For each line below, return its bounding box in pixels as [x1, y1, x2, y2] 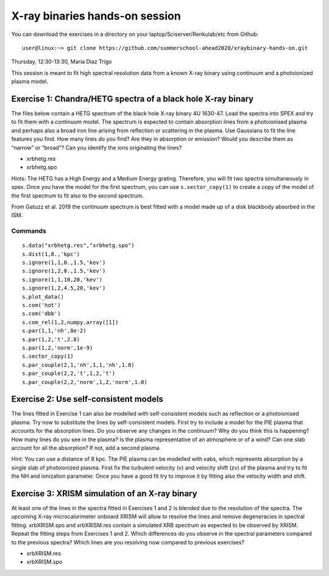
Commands [11, 227, 47, 235]
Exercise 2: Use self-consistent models [11, 394, 164, 405]
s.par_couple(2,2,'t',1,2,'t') [22, 370, 116, 377]
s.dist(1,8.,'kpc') [22, 251, 80, 257]
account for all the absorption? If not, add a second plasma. [11, 444, 161, 451]
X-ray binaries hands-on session [11, 9, 181, 23]
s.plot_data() [22, 293, 64, 300]
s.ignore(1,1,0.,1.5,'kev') [22, 259, 106, 266]
